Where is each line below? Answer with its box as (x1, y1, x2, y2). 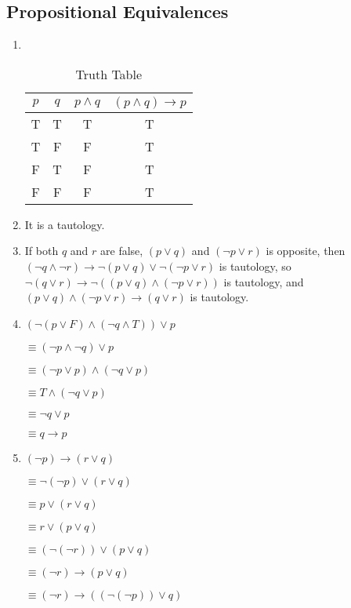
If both (24, 242, 59, 259)
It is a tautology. (24, 216, 105, 232)
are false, (100, 242, 143, 259)
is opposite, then (266, 242, 346, 259)
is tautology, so (219, 257, 291, 274)
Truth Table (75, 64, 143, 83)
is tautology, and (223, 273, 304, 289)
